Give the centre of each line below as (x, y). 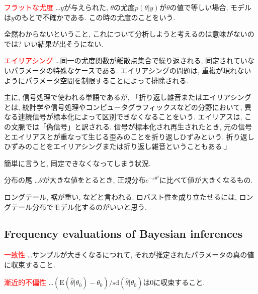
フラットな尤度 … (32, 7)
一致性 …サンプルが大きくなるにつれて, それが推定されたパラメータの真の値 (129, 255)
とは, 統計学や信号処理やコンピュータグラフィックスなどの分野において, (123, 107)
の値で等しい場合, (199, 7)
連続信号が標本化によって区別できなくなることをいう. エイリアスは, (130, 117)
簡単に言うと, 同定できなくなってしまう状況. (77, 163)
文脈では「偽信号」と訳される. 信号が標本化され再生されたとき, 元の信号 (132, 126)
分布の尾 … (22, 180)
